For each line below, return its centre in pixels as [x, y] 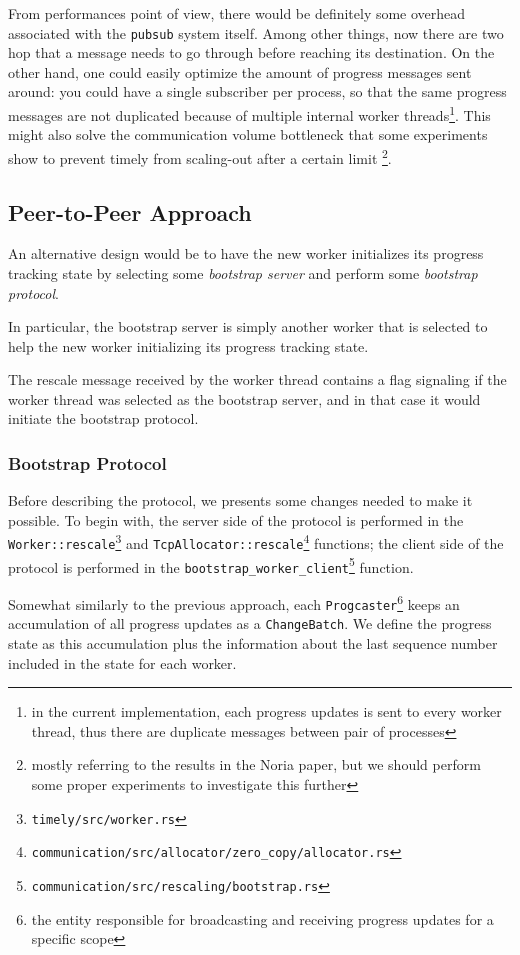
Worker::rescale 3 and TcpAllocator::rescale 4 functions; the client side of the [256, 542]
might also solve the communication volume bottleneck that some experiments [248, 134]
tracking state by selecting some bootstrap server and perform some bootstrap [243, 272]
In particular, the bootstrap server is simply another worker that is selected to [248, 326]
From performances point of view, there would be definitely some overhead [237, 13]
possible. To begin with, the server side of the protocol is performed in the [236, 519]
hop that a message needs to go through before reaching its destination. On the [251, 52]
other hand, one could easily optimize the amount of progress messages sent [240, 71]
